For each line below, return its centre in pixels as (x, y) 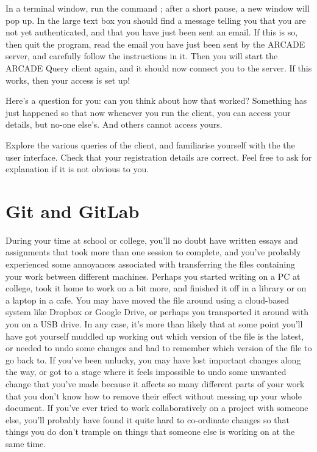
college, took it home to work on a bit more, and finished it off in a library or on (156, 288)
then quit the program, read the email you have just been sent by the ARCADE (155, 44)
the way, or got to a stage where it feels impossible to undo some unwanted (146, 372)
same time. (26, 443)
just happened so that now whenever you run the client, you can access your (148, 112)
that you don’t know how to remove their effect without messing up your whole (154, 395)
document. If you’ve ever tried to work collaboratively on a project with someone (157, 408)
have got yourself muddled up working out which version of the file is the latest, (155, 336)
